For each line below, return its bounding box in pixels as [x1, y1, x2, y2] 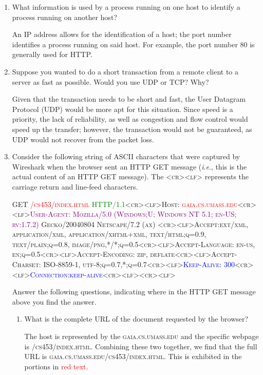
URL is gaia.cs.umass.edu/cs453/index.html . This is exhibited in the [24, 351, 242, 362]
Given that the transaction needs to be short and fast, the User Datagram [12, 93, 246, 104]
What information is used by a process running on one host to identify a [12, 2, 240, 12]
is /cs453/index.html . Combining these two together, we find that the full [24, 341, 257, 351]
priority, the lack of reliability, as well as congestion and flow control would [12, 114, 248, 124]
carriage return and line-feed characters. [12, 181, 138, 192]
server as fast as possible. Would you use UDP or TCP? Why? [12, 76, 209, 87]
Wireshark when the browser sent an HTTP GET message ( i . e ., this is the [12, 161, 247, 172]
